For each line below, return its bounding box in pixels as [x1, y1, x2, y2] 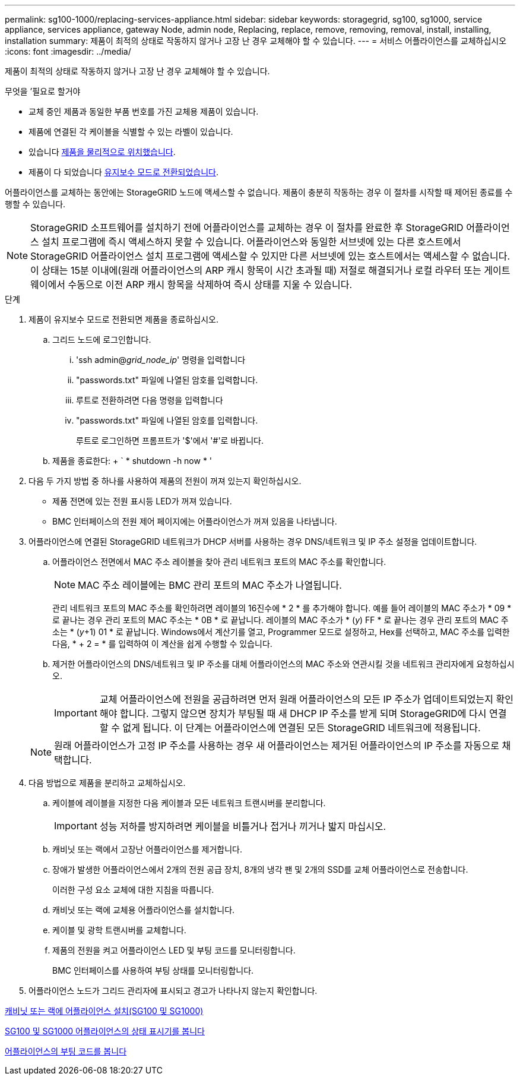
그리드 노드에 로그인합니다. [52, 334, 151, 345]
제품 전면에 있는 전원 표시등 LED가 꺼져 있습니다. [52, 496, 232, 506]
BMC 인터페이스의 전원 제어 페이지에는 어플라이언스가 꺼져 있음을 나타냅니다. [52, 516, 337, 526]
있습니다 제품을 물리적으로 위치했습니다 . [28, 147, 176, 157]
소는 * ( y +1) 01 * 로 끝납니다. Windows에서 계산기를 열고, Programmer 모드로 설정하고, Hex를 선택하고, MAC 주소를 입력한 [52, 627, 510, 637]
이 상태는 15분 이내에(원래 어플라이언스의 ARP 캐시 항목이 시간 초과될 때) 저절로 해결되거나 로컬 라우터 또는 [30, 264, 481, 276]
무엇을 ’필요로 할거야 [5, 86, 81, 96]
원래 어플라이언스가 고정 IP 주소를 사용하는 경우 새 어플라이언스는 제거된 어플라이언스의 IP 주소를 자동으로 [54, 740, 499, 751]
